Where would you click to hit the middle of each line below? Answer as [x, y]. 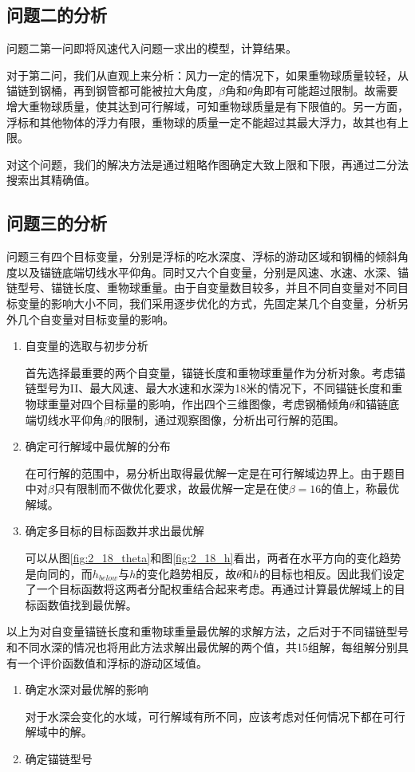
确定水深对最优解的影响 [87, 689]
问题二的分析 [57, 15]
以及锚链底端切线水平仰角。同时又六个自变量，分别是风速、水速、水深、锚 [213, 272]
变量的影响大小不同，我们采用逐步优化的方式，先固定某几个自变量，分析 [207, 303]
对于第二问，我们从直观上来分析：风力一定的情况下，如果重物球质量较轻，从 [207, 75]
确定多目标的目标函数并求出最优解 [115, 531]
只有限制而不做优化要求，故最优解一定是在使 [171, 488]
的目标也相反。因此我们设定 [332, 573]
